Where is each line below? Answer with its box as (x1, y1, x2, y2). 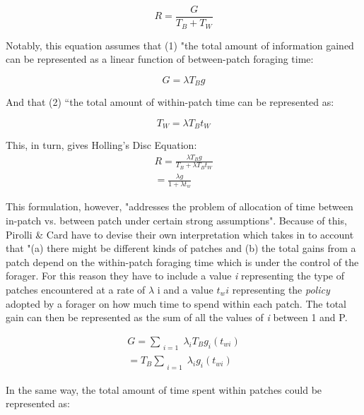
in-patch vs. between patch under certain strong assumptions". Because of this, (6, 212, 347, 227)
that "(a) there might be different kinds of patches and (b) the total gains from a (6, 241, 356, 255)
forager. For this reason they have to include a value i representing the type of (6, 268, 345, 283)
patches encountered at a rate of (6, 282, 146, 296)
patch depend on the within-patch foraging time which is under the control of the (6, 254, 359, 269)
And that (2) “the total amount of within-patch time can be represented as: (6, 95, 334, 109)
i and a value (157, 282, 213, 296)
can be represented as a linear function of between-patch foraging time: (6, 52, 314, 66)
